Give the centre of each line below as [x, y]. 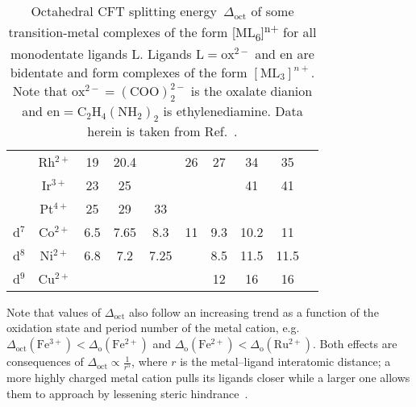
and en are [285, 53]
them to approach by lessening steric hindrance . [127, 393]
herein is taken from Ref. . [162, 131]
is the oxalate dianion [252, 90]
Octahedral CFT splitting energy [124, 11]
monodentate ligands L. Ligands [101, 53]
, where [150, 361]
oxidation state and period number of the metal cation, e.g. [153, 328]
